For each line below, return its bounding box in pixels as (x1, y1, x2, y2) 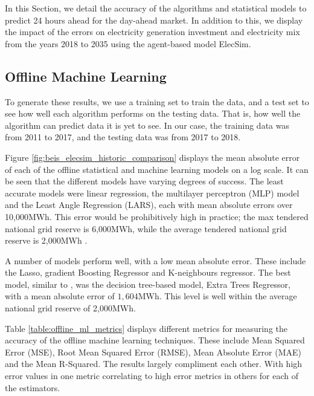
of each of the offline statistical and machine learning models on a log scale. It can (5, 163, 309, 175)
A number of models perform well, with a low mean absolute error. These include (5, 254, 306, 267)
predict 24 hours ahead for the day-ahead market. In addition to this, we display (5, 13, 303, 26)
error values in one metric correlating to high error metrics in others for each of (5, 369, 299, 382)
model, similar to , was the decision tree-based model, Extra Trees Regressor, (5, 278, 290, 290)
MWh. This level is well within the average (138, 290, 297, 302)
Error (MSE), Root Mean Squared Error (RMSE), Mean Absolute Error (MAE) (5, 345, 301, 358)
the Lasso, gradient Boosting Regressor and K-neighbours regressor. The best (5, 266, 291, 279)
